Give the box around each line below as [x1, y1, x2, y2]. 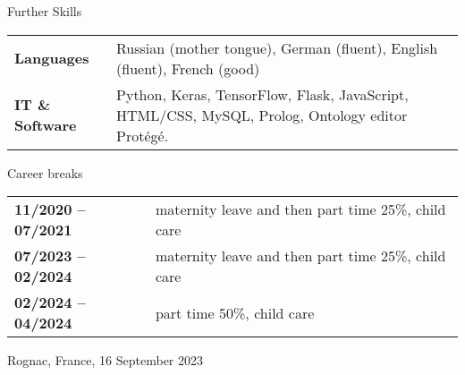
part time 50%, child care [155, 302, 315, 323]
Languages [14, 47, 89, 69]
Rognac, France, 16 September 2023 [7, 351, 204, 370]
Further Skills [7, 2, 82, 20]
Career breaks [7, 163, 83, 182]
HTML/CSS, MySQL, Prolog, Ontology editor [116, 104, 408, 125]
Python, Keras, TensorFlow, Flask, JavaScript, [116, 83, 409, 105]
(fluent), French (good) [116, 57, 260, 79]
